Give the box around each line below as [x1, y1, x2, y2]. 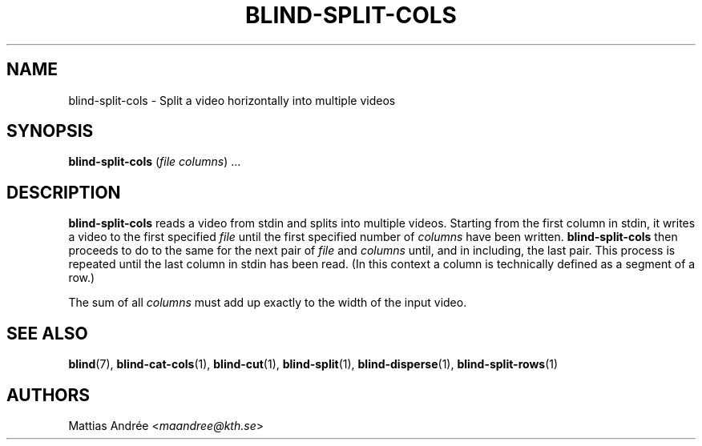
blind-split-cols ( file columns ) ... [68, 155, 241, 169]
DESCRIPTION [6, 182, 121, 203]
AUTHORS [6, 384, 91, 405]
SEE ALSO [6, 323, 88, 344]
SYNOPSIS [6, 121, 94, 142]
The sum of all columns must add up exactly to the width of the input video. [68, 295, 467, 310]
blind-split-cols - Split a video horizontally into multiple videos [68, 93, 396, 107]
